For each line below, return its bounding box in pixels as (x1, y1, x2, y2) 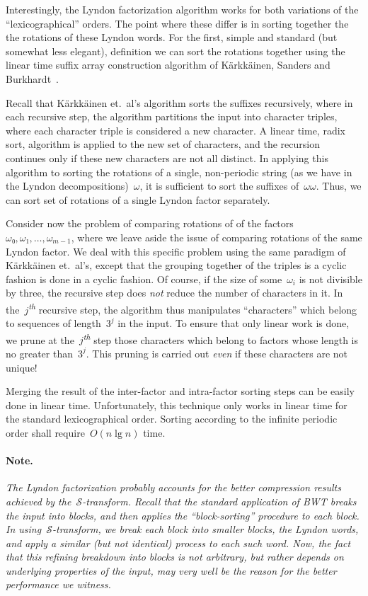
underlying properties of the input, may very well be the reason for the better (6, 563, 337, 578)
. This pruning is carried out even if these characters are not (86, 345, 347, 360)
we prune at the (6, 332, 74, 347)
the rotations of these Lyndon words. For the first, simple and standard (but (6, 30, 338, 45)
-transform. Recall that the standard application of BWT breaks (82, 493, 357, 508)
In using (6, 522, 42, 537)
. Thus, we (316, 178, 362, 193)
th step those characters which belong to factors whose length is (83, 330, 359, 347)
